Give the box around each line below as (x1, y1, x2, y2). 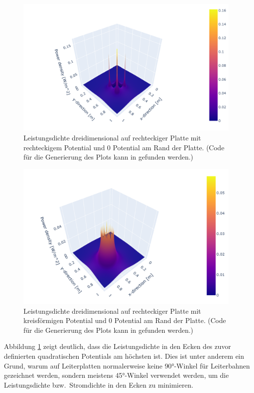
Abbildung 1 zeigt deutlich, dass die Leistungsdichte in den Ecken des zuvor (4, 341, 231, 351)
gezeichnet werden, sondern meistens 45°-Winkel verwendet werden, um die (4, 370, 229, 380)
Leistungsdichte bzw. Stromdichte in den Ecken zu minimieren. (4, 379, 193, 390)
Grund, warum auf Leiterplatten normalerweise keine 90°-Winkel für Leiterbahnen (4, 360, 250, 370)
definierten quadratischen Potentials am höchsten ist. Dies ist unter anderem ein (4, 351, 244, 361)
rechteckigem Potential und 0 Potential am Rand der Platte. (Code (23, 142, 225, 152)
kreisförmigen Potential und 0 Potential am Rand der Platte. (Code (23, 315, 226, 325)
